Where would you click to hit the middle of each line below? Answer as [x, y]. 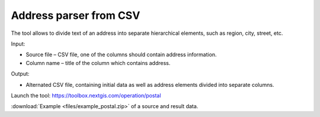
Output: [20, 74]
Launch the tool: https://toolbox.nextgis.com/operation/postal [86, 95]
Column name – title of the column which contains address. [98, 63]
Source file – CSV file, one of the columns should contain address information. [121, 55]
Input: [18, 44]
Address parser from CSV [76, 15]
